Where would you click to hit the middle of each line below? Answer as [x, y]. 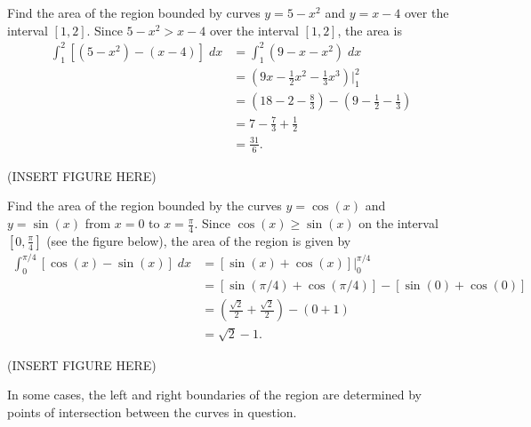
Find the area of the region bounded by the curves [145, 206]
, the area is [370, 30]
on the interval [398, 223]
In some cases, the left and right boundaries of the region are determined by [214, 395]
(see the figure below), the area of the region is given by [199, 240]
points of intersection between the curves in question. [152, 412]
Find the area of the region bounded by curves [134, 12]
